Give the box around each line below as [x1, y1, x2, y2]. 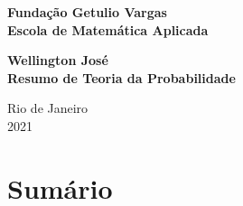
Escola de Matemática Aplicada [7, 20, 209, 39]
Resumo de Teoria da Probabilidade [7, 68, 236, 87]
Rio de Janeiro [7, 98, 89, 117]
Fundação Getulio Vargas [7, 3, 167, 21]
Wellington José [7, 51, 108, 70]
